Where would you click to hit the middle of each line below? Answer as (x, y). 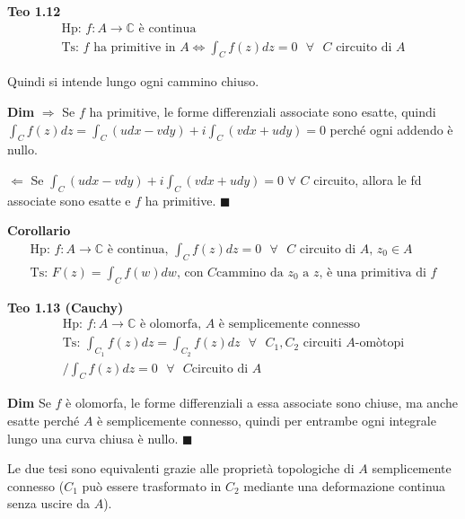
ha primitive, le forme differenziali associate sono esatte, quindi (263, 112)
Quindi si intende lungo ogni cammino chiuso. (133, 81)
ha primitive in (135, 47)
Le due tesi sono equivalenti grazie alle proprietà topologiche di (181, 468)
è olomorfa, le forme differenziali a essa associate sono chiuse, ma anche (262, 403)
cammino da (250, 273)
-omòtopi (380, 343)
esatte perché (44, 420)
